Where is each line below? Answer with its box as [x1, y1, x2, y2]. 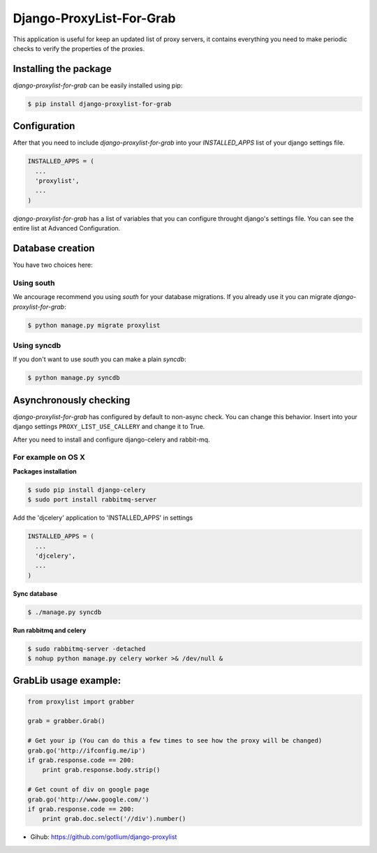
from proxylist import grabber [27, 697, 135, 706]
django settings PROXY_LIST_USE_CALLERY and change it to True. [13, 423, 205, 431]
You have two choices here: [13, 261, 94, 269]
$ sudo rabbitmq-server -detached [27, 645, 146, 652]
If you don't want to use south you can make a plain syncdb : [13, 355, 186, 363]
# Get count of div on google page [27, 786, 149, 794]
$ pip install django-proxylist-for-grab [27, 100, 172, 108]
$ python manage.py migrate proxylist [27, 321, 161, 329]
